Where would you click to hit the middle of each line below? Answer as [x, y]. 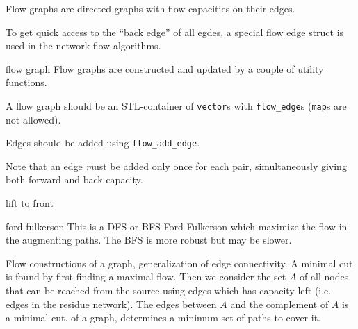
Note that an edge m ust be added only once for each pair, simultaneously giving [176, 166]
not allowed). [33, 119]
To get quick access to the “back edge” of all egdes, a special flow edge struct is [175, 32]
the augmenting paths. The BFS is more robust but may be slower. [149, 240]
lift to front [30, 203]
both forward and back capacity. [74, 179]
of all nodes [324, 277]
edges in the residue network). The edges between [111, 304]
